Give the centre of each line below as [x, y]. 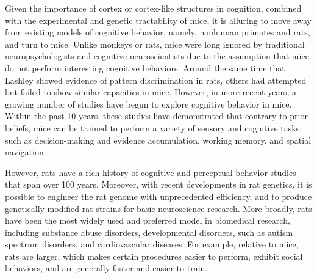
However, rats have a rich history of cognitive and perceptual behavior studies [151, 172]
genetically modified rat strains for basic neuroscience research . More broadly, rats [158, 208]
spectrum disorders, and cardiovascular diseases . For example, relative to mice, [152, 244]
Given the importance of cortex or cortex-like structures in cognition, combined [153, 8]
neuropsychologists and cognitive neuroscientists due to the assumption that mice [157, 56]
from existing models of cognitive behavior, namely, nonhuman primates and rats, [158, 32]
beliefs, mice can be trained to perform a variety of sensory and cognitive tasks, [154, 127]
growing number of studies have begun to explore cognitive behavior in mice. [148, 104]
